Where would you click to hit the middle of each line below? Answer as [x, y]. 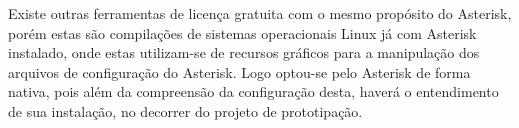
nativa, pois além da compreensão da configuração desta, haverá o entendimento [253, 91]
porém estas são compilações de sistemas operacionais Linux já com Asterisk [242, 32]
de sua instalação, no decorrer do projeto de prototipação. [185, 110]
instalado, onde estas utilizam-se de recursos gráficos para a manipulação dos [244, 52]
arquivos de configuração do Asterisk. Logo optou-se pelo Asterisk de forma [239, 71]
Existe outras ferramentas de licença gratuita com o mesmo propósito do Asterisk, [260, 13]
